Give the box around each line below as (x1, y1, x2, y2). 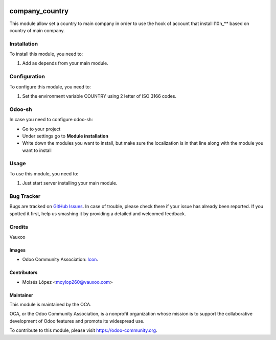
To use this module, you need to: (9, 170, 79, 176)
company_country (9, 7, 69, 15)
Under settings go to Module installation (22, 133, 108, 139)
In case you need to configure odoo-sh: (9, 117, 93, 123)
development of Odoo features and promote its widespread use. (9, 318, 145, 324)
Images (9, 247, 26, 253)
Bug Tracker (9, 192, 41, 199)
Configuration (9, 73, 45, 80)
